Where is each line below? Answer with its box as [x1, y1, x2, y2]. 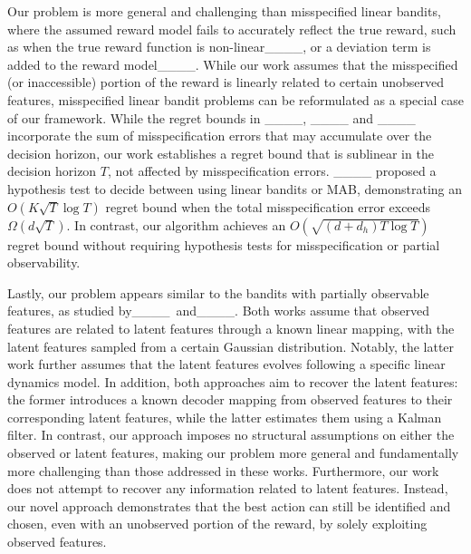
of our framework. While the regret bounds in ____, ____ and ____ [7, 108, 416, 127]
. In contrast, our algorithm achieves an [66, 215, 286, 234]
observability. [7, 253, 81, 272]
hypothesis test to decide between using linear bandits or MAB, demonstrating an [7, 179, 463, 198]
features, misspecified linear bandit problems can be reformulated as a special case [7, 90, 464, 109]
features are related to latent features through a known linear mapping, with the [7, 318, 455, 337]
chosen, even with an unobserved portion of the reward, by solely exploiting [7, 514, 428, 533]
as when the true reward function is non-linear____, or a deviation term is [7, 37, 431, 56]
